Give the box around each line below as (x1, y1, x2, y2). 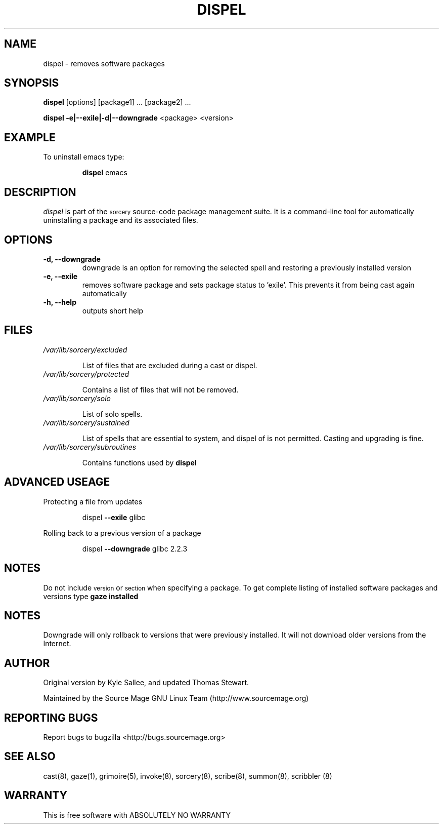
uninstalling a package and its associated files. (43, 216, 198, 225)
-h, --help (43, 297, 76, 306)
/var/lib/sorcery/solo (43, 393, 111, 403)
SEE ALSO (4, 750, 56, 763)
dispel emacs (82, 168, 127, 177)
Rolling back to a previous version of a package (43, 528, 201, 537)
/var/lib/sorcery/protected (43, 369, 129, 378)
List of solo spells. (82, 409, 143, 418)
